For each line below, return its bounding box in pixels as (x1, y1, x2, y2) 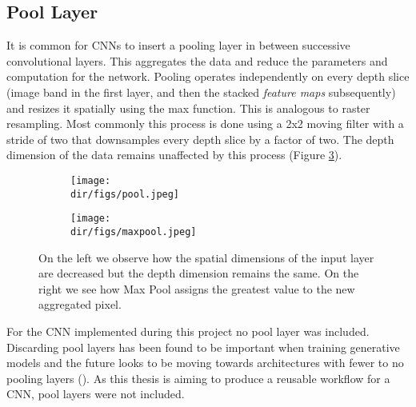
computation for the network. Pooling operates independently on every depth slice (6, 68, 410, 85)
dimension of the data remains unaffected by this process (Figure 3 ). (6, 146, 342, 163)
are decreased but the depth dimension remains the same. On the (38, 265, 359, 281)
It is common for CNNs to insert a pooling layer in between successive (6, 37, 350, 54)
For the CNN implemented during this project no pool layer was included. (6, 322, 370, 339)
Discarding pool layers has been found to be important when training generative (6, 338, 400, 355)
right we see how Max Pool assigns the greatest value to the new (38, 280, 355, 297)
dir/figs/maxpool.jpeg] (70, 225, 197, 237)
